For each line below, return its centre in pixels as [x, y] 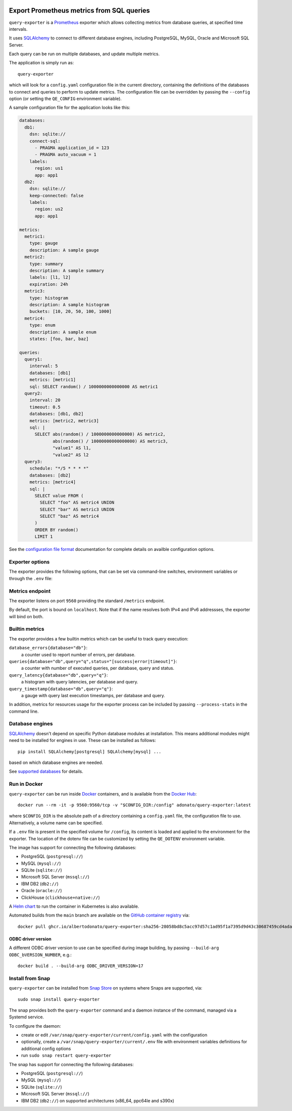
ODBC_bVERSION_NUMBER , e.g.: [40, 955]
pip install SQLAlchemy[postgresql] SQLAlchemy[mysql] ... [90, 751]
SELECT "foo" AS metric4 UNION [77, 503]
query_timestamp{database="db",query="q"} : [61, 689]
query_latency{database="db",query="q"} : [58, 675]
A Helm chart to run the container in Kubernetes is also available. [74, 906]
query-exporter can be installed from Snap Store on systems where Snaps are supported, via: [106, 988]
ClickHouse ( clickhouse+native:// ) [61, 897]
